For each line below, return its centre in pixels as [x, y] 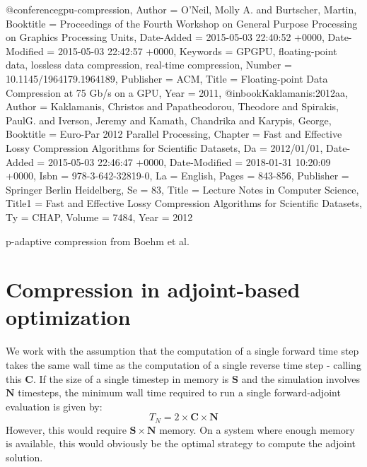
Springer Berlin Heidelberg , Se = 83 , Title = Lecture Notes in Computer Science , [182, 189]
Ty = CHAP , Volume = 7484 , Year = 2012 [99, 217]
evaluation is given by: [54, 406]
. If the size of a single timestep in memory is [131, 378]
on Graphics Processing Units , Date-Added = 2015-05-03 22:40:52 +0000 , [165, 37]
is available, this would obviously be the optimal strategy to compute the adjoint [181, 443]
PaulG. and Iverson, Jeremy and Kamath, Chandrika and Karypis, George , [169, 120]
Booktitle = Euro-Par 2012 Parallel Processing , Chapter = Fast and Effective [174, 134]
